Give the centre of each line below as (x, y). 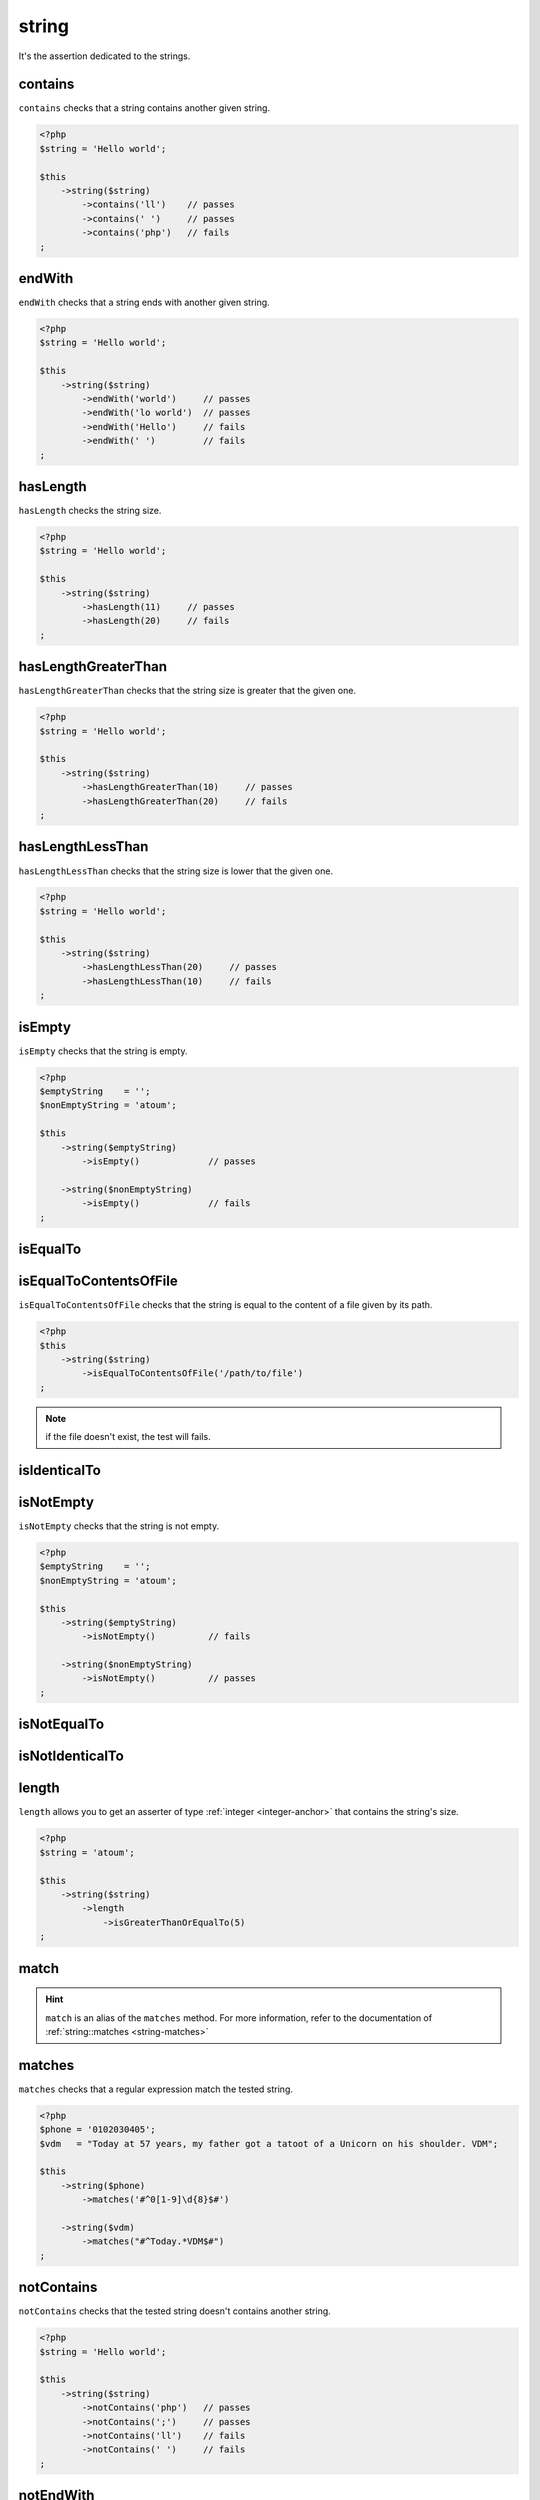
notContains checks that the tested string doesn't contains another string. (175, 2311)
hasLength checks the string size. (90, 511)
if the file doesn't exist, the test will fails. (128, 1437)
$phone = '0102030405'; (98, 2129)
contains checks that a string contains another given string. (144, 108)
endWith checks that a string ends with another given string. (144, 302)
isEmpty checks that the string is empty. (103, 1051)
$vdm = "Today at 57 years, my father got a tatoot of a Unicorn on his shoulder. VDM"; (269, 2143)
